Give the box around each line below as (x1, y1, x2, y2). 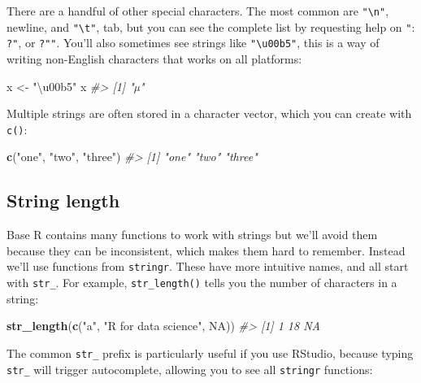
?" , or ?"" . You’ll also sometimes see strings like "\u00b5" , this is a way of (7, 34, 380, 51)
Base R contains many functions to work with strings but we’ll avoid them (7, 226, 378, 243)
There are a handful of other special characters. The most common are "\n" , (7, 2, 389, 19)
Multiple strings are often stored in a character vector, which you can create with (7, 105, 412, 122)
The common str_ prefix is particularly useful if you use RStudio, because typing (7, 344, 414, 361)
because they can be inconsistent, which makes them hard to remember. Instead (7, 242, 406, 259)
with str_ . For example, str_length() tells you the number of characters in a (7, 274, 397, 291)
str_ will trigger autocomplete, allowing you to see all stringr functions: (7, 360, 373, 377)
